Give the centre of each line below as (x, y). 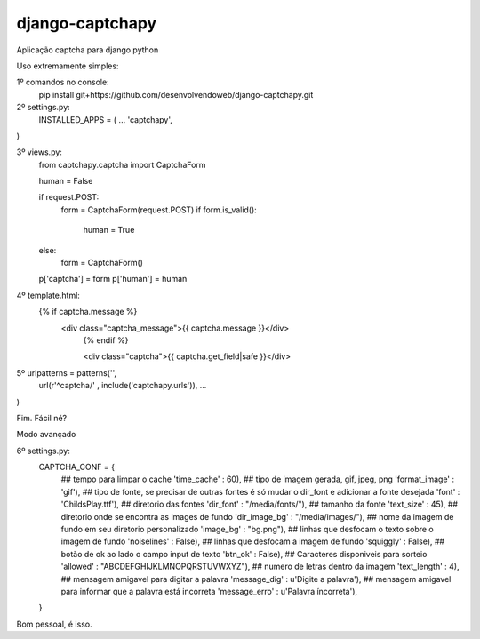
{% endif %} (106, 340)
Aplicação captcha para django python (88, 50)
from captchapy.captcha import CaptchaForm (122, 164)
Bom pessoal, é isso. (54, 624)
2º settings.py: (43, 108)
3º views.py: (39, 152)
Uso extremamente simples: (68, 66)
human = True (109, 230)
